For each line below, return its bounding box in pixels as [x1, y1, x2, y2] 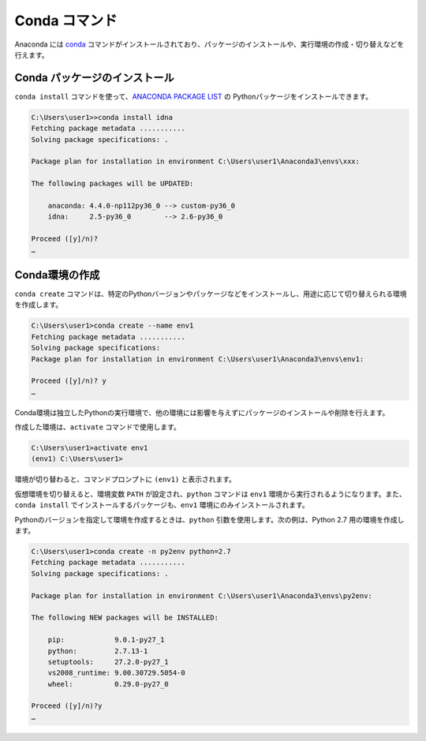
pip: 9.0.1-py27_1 [47, 635, 165, 645]
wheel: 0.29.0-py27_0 [47, 679, 169, 688]
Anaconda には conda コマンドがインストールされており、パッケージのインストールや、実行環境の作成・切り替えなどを [14, 39, 405, 49]
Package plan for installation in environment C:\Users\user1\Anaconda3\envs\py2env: [31, 591, 372, 600]
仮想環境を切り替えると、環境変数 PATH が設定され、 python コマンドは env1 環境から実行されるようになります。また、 [14, 489, 406, 499]
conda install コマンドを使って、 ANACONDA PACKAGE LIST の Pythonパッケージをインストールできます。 [14, 92, 372, 101]
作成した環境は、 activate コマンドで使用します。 [14, 422, 181, 432]
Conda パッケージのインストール [14, 71, 175, 84]
